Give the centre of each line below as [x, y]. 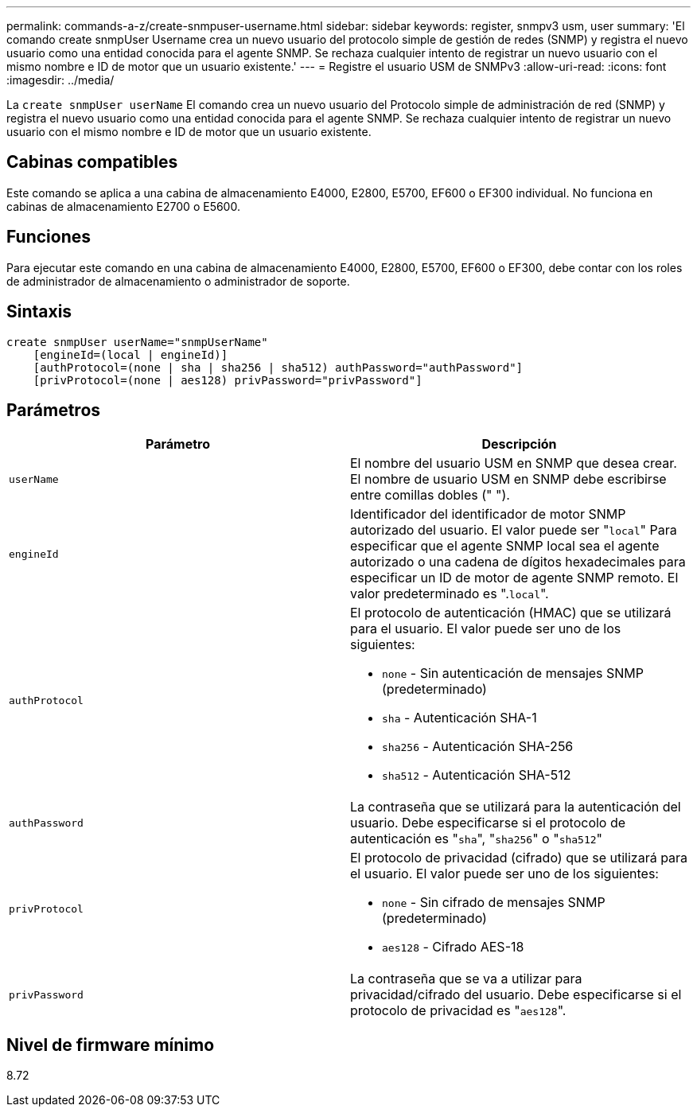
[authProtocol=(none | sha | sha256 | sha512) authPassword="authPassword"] [278, 367]
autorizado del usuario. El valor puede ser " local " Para [514, 530]
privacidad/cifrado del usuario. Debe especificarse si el [516, 995]
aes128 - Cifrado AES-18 [453, 947]
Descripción [519, 444]
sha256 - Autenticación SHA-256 [478, 747]
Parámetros [54, 410]
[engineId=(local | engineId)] [130, 354]
